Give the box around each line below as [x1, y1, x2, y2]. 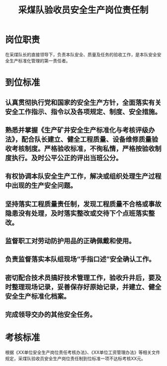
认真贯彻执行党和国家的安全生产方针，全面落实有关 [5, 98, 162, 106]
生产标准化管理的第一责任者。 [9, 57, 70, 63]
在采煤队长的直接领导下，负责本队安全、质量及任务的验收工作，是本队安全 [5, 52, 157, 57]
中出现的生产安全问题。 [5, 181, 77, 190]
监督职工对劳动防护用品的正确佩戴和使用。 [5, 237, 135, 245]
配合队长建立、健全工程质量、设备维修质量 [21, 135, 152, 144]
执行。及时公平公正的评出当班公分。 [11, 154, 122, 162]
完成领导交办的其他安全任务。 [5, 311, 97, 319]
